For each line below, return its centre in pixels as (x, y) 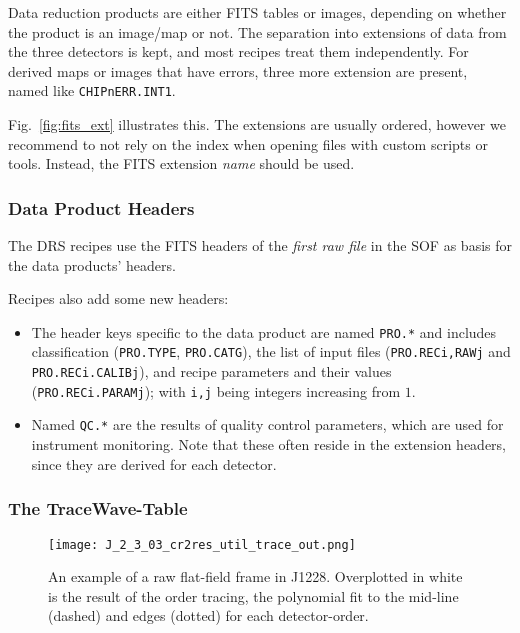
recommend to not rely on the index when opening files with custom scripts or (248, 143)
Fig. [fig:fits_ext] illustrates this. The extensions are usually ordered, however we (257, 124)
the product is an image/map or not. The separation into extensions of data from (257, 31)
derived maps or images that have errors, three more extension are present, (238, 70)
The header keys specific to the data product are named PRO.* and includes (264, 331)
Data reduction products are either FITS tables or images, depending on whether (257, 12)
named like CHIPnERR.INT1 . (92, 90)
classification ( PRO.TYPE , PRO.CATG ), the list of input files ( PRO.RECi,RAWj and (271, 351)
